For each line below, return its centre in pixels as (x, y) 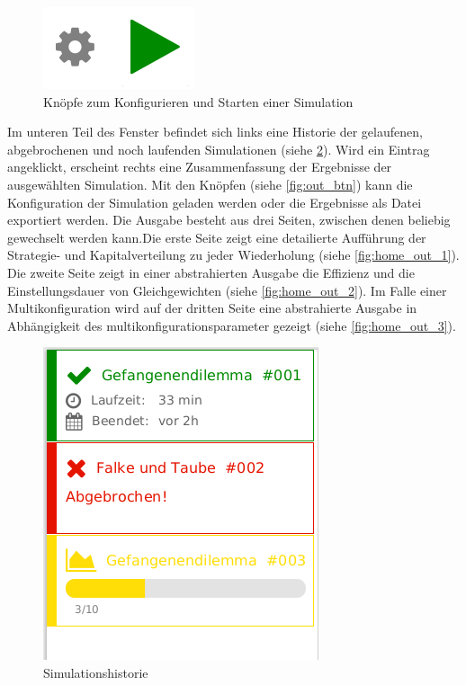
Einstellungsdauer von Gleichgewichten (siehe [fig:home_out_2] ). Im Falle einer (227, 290)
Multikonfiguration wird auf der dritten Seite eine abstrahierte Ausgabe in (212, 308)
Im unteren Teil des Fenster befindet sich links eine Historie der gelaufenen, (215, 132)
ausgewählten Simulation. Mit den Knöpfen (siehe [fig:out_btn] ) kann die (210, 184)
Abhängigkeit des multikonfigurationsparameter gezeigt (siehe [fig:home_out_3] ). (232, 325)
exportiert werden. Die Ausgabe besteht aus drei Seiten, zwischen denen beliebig (229, 220)
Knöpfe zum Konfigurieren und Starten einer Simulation (198, 101)
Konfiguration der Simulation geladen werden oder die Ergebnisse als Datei (215, 202)
